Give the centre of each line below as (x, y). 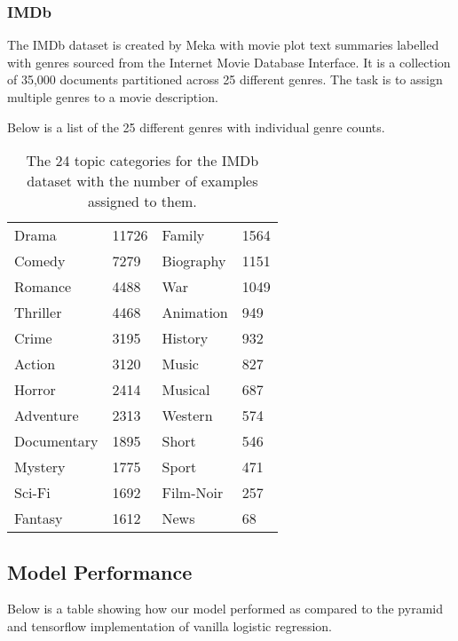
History (185, 338)
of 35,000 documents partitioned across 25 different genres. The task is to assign (225, 79)
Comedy (40, 261)
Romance (43, 287)
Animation (195, 313)
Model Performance (100, 571)
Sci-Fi (32, 493)
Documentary (56, 441)
